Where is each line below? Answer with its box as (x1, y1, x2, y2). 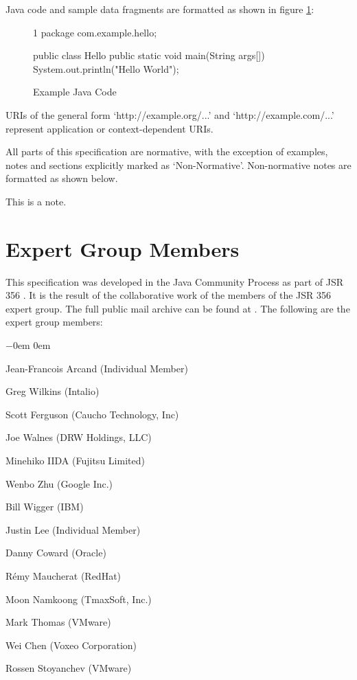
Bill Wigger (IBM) (5, 499, 84, 514)
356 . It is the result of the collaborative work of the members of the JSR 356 (5, 288, 332, 302)
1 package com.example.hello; (33, 25, 157, 39)
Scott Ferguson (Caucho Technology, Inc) (5, 407, 179, 421)
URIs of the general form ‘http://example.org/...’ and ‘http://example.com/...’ (5, 107, 334, 122)
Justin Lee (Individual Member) (5, 522, 141, 536)
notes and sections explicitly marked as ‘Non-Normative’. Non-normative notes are (5, 157, 352, 172)
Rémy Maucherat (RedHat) (5, 568, 122, 582)
